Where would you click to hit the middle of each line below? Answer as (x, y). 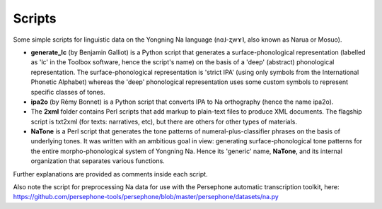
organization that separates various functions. (98, 161)
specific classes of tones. (68, 92)
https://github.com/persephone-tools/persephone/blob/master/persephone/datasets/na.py (146, 197)
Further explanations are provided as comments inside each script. (110, 174)
